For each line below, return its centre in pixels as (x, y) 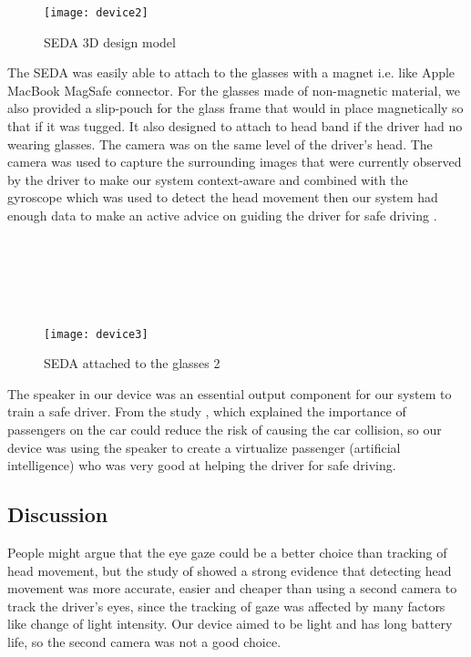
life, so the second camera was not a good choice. (144, 641)
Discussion (58, 514)
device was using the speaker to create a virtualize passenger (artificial (204, 447)
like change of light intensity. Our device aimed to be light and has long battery (230, 624)
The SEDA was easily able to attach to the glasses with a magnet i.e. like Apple (231, 72)
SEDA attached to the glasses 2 (132, 363)
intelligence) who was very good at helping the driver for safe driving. (202, 465)
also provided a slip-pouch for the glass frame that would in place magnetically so (235, 108)
